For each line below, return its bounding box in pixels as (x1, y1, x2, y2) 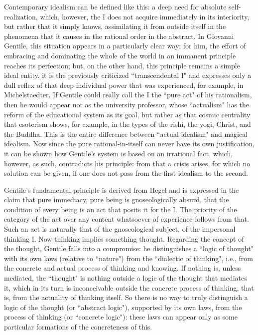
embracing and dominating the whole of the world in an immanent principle (4, 50, 236, 60)
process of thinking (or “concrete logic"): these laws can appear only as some (4, 312, 238, 322)
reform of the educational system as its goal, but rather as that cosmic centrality (4, 109, 251, 119)
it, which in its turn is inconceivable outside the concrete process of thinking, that (4, 282, 254, 293)
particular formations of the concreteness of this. (4, 322, 152, 332)
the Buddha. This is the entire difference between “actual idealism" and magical (4, 128, 248, 139)
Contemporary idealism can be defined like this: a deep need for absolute (4, 1, 227, 11)
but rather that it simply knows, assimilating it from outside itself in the (4, 21, 226, 31)
